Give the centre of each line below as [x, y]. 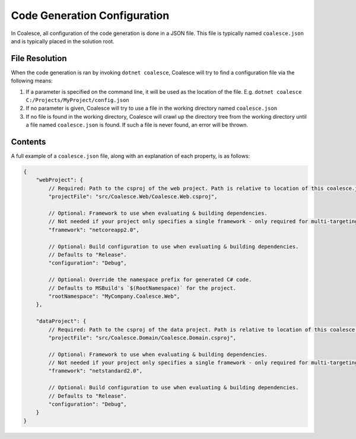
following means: [32, 81]
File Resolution [39, 58]
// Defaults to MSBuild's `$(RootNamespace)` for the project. [142, 288]
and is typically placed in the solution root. [63, 41]
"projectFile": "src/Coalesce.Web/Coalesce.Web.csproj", [133, 197]
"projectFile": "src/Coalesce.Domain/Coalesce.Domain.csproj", [142, 338]
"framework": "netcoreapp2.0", [94, 230]
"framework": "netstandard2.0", [95, 371]
